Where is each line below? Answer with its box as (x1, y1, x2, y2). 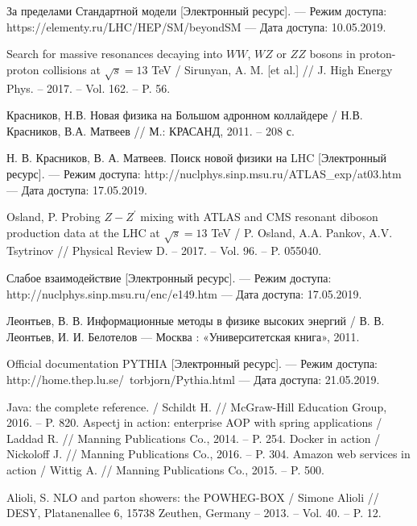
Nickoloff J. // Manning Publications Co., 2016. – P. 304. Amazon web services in (6, 445, 411, 462)
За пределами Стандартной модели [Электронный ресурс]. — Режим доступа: (6, 2, 387, 19)
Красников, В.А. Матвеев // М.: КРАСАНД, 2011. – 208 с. (6, 122, 295, 139)
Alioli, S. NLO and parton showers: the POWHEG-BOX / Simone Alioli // (6, 488, 379, 505)
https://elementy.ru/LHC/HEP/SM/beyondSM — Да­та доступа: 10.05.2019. (6, 18, 386, 35)
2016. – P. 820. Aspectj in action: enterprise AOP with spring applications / (6, 414, 382, 431)
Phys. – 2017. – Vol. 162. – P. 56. (6, 79, 171, 96)
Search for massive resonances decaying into (6, 45, 223, 62)
